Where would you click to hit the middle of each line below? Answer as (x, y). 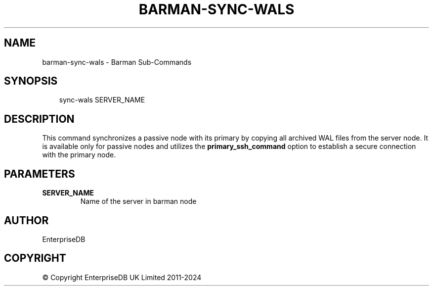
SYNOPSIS (31, 81)
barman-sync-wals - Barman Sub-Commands (117, 62)
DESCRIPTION (39, 119)
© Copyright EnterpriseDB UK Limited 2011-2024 (122, 277)
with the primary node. (79, 155)
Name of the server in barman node (138, 201)
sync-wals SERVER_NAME (102, 100)
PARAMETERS (40, 174)
